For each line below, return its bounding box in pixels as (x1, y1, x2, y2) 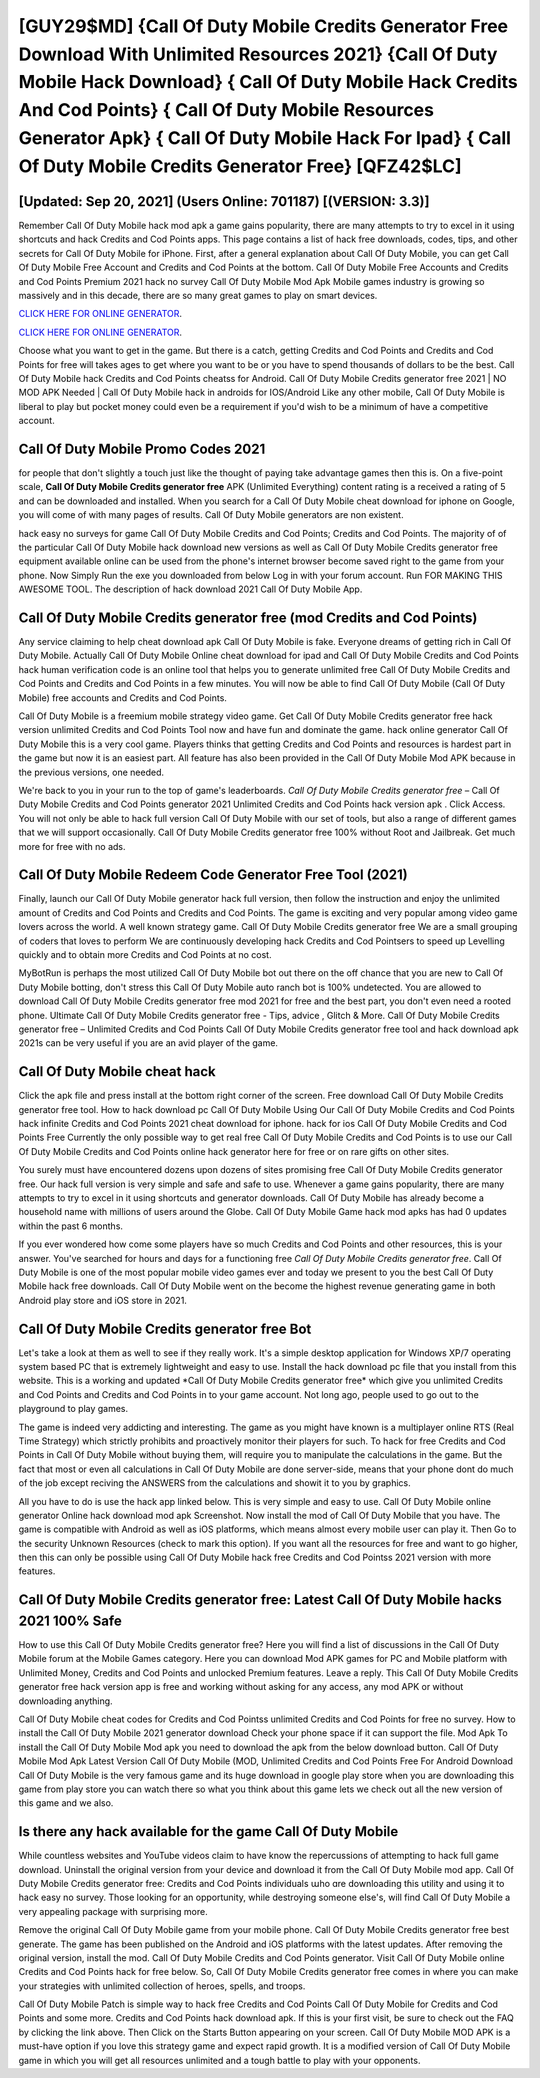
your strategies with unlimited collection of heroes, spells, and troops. (18, 1980, 306, 1992)
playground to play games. (18, 1403, 129, 1415)
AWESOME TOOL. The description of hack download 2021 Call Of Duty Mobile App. (18, 583, 363, 595)
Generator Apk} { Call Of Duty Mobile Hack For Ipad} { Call (18, 126, 512, 149)
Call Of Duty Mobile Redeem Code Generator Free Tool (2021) (18, 866, 409, 884)
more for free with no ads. (18, 840, 126, 852)
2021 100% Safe (18, 1612, 122, 1629)
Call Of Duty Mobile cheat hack (18, 1063, 216, 1080)
